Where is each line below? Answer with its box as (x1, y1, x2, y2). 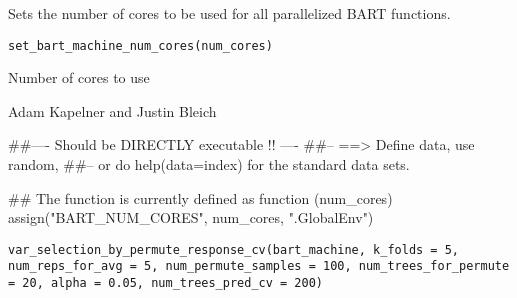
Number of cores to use (8, 67, 150, 88)
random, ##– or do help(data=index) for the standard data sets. (8, 154, 410, 175)
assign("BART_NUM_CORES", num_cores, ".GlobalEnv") (8, 207, 374, 228)
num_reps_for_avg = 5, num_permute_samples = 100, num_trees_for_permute (8, 259, 510, 274)
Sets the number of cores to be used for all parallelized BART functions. (8, 3, 451, 23)
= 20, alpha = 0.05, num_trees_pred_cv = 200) (8, 276, 323, 291)
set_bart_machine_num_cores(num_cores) (8, 38, 273, 53)
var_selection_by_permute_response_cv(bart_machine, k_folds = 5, (8, 242, 460, 257)
